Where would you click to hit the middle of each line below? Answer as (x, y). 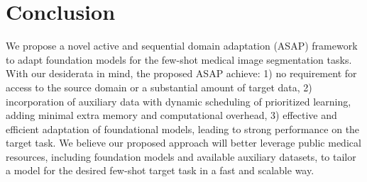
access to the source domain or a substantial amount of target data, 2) (159, 87)
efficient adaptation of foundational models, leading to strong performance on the (183, 129)
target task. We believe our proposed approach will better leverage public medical (183, 143)
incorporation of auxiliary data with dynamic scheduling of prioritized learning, (179, 101)
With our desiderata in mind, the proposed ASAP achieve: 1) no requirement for (181, 73)
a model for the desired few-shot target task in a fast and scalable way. (160, 170)
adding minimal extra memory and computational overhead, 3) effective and (171, 115)
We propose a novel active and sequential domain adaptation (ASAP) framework (182, 46)
